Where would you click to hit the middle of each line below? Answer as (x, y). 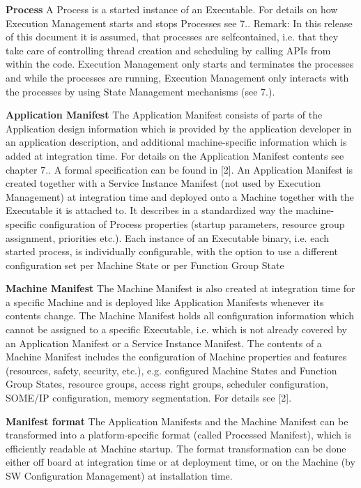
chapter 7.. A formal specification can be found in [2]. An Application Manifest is (179, 169)
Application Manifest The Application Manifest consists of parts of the (164, 115)
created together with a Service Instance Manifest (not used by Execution (163, 183)
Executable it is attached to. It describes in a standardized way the (149, 210)
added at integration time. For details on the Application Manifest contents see (175, 155)
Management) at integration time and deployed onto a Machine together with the (180, 196)
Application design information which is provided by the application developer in (179, 128)
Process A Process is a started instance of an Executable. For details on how (172, 9)
